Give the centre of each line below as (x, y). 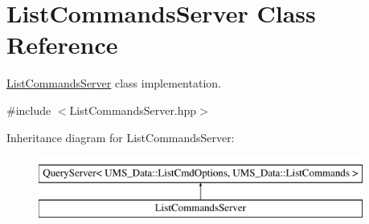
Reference (62, 45)
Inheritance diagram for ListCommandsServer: (121, 137)
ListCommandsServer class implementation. (114, 83)
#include (29, 110)
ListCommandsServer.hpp (133, 110)
